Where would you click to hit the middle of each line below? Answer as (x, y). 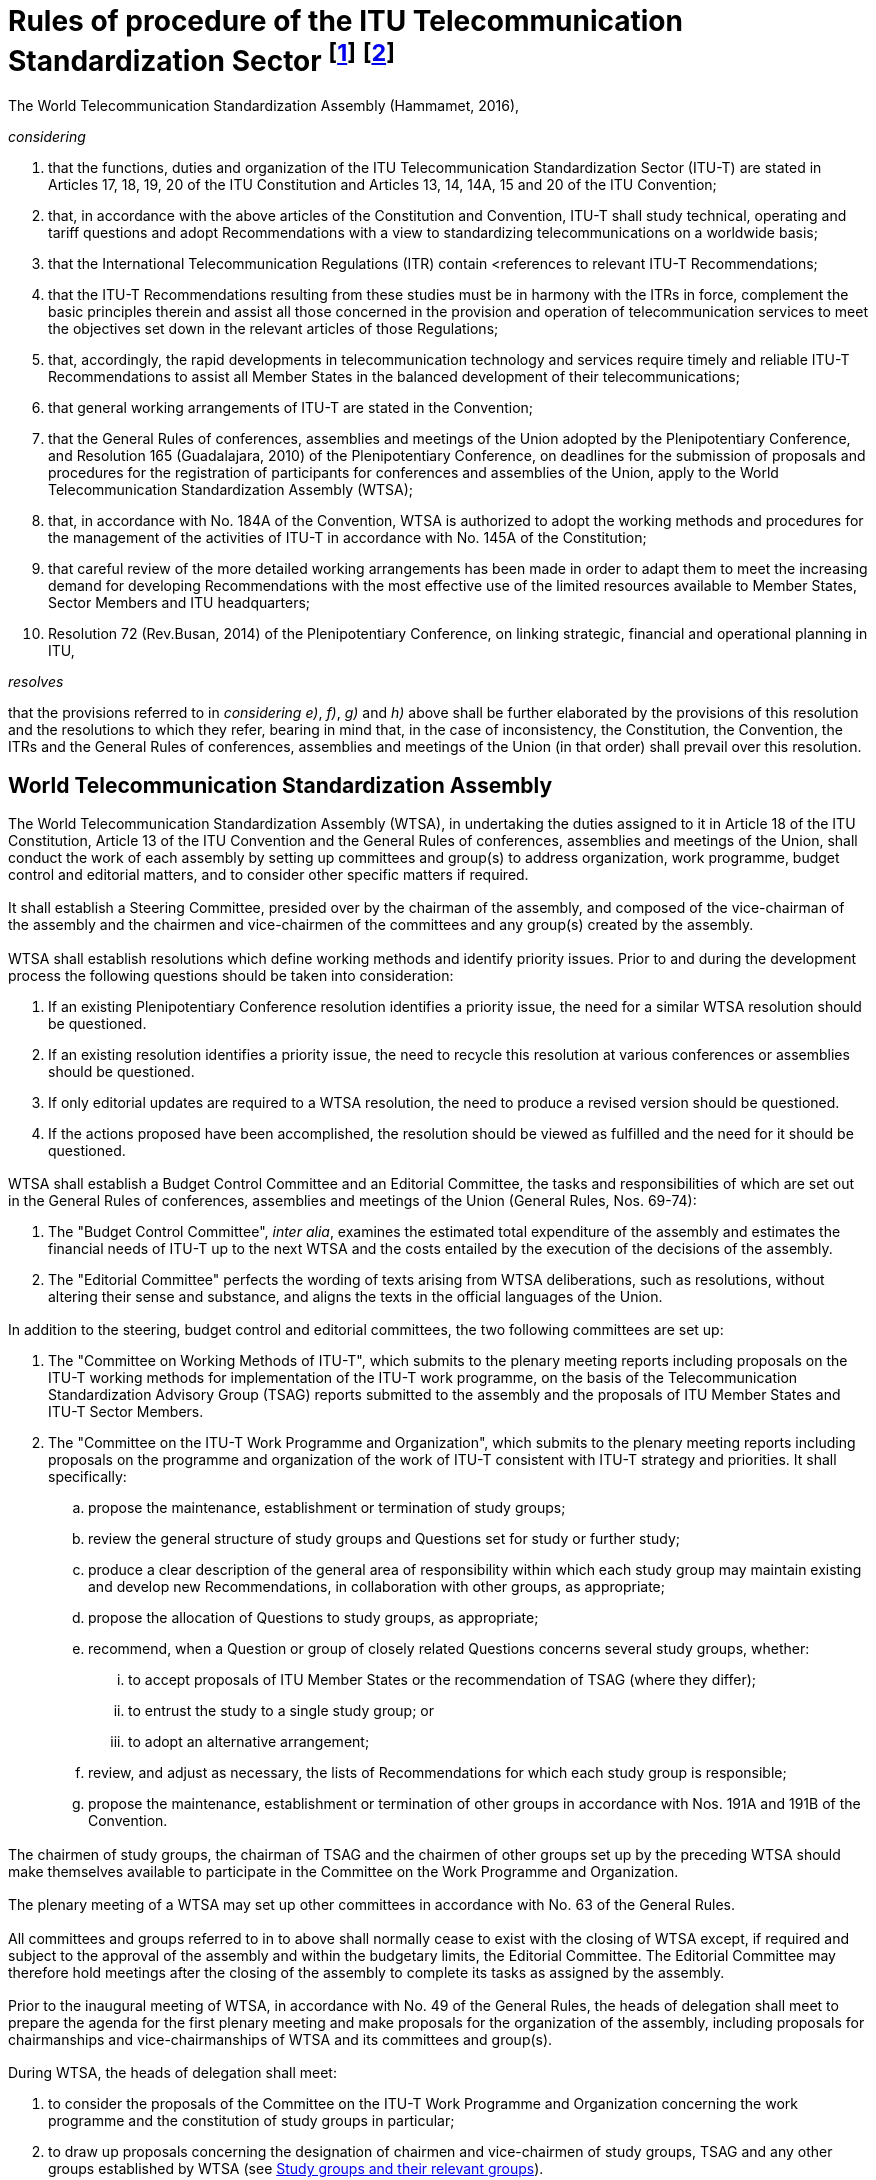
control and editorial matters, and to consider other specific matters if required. (268, 874)
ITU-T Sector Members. (126, 1412)
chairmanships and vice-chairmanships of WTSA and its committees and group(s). (280, 2039)
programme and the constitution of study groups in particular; (251, 2121)
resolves (36, 682)
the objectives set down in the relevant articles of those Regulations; (273, 329)
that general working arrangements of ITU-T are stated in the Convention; (291, 408)
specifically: (87, 1477)
